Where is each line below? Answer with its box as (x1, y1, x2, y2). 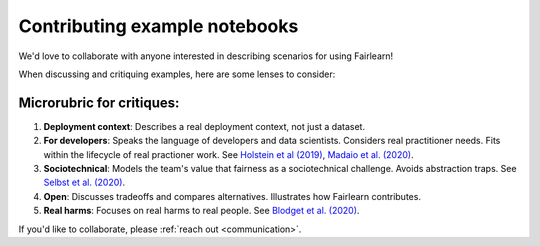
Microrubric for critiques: (18, 94, 180, 111)
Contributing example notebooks (18, 15, 299, 37)
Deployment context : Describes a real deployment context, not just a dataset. (43, 120, 365, 132)
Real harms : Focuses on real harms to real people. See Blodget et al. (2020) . (43, 205, 360, 217)
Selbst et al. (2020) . (43, 176, 125, 189)
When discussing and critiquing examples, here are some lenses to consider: (18, 68, 336, 80)
